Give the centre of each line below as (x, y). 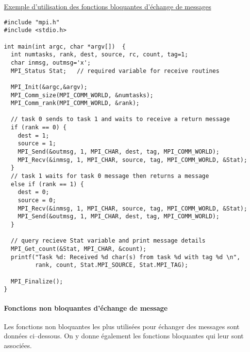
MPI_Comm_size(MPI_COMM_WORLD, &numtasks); (82, 95)
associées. (18, 345)
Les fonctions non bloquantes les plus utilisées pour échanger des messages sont (122, 326)
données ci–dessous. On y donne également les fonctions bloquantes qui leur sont (124, 336)
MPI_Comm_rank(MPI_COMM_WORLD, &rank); (75, 103)
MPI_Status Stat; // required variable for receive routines (115, 71)
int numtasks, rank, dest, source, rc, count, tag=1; (100, 55)
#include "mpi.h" (32, 22)
